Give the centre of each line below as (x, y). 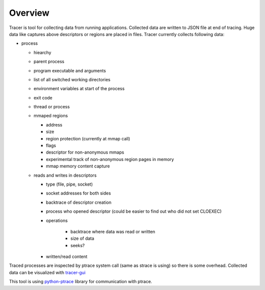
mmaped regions (51, 116)
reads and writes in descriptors (65, 175)
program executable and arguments (70, 70)
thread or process (52, 107)
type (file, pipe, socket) (69, 184)
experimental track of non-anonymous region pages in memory (110, 159)
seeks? (78, 245)
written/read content (67, 257)
